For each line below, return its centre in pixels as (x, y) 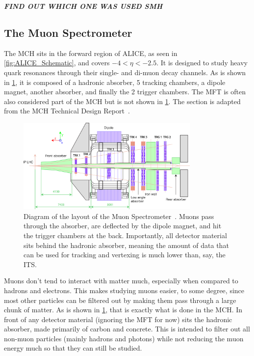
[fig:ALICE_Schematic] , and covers (57, 63)
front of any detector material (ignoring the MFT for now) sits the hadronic (118, 319)
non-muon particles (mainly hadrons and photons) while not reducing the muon (124, 338)
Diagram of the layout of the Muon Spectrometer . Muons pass (119, 216)
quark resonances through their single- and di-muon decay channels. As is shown (125, 72)
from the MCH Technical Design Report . (67, 111)
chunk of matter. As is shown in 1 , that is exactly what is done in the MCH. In (123, 310)
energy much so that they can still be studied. (73, 348)
